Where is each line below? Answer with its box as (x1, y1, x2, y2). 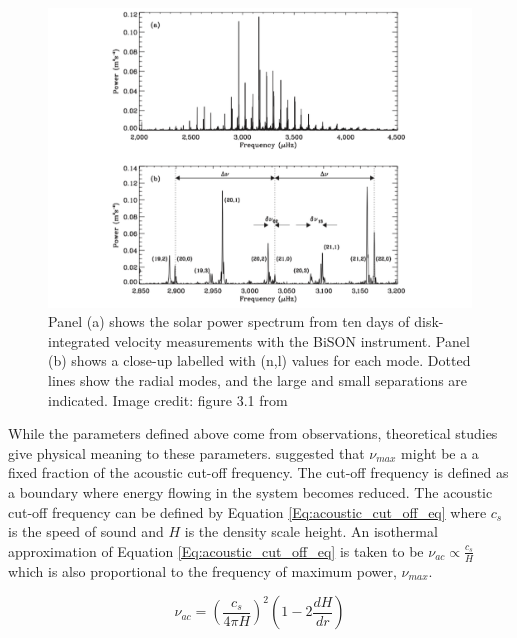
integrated (48, 330, 110, 351)
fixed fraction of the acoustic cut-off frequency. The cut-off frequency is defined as (8, 462, 509, 483)
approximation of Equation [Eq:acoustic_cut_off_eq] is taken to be (8, 540, 424, 561)
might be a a (401, 442, 479, 463)
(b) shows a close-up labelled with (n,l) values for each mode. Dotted (48, 350, 471, 371)
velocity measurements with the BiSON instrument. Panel (114, 330, 470, 351)
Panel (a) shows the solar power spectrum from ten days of (48, 311, 410, 332)
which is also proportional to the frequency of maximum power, (8, 560, 397, 581)
